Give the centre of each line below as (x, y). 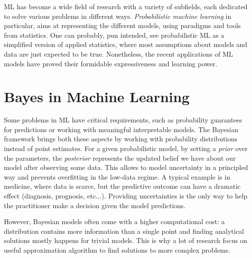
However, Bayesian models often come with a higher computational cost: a (114, 221)
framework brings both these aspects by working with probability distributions (121, 139)
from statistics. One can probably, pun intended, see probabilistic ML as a (114, 35)
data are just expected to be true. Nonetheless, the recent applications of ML (118, 53)
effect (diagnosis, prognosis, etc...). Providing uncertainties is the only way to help (126, 196)
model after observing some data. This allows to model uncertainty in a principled (126, 167)
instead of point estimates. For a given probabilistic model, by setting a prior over (126, 148)
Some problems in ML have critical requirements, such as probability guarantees (123, 120)
